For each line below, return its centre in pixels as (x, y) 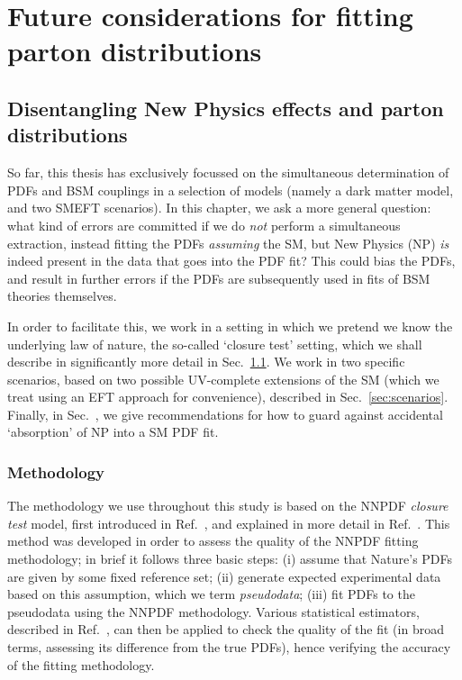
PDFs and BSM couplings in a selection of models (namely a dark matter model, (231, 190)
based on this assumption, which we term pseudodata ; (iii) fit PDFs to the (211, 594)
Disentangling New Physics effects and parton (226, 108)
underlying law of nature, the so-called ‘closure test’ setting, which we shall (215, 344)
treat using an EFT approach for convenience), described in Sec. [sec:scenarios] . (228, 397)
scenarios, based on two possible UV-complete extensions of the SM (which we (223, 379)
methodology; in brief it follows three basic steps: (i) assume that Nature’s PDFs (230, 559)
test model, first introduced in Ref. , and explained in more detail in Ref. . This (229, 523)
